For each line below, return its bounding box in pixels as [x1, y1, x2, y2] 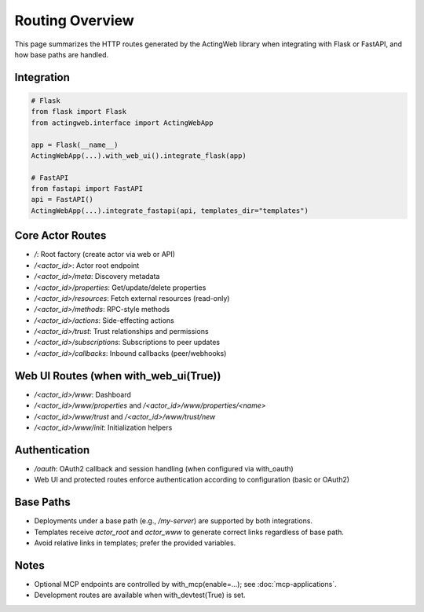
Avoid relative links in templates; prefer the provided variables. [34, 538, 236, 548]
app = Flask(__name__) [31, 140, 119, 149]
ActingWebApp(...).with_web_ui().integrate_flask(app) [31, 151, 247, 160]
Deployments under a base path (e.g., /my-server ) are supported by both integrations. [34, 516, 313, 526]
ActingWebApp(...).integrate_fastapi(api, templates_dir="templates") [31, 206, 309, 215]
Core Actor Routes [14, 229, 107, 243]
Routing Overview [14, 12, 135, 29]
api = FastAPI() [31, 195, 94, 204]
